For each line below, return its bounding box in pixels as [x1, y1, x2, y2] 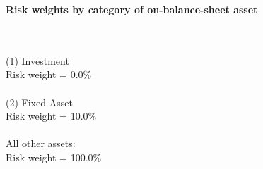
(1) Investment [6, 53, 69, 68]
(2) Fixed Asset [6, 94, 73, 109]
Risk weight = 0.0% [6, 67, 92, 82]
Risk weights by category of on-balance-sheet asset [6, 2, 258, 16]
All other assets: [6, 136, 76, 151]
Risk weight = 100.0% [6, 149, 102, 164]
